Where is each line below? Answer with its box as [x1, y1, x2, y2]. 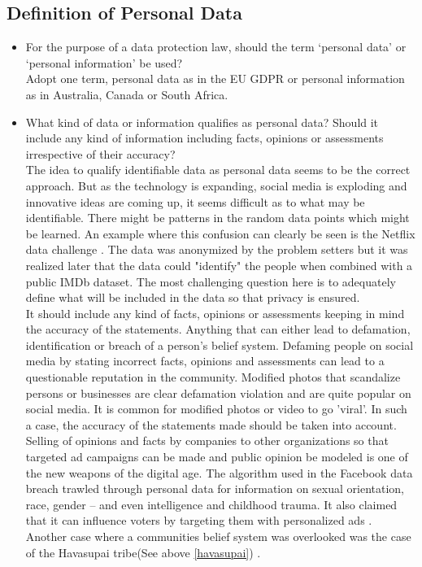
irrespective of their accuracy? [25, 145, 176, 162]
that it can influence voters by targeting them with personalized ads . [25, 512, 372, 529]
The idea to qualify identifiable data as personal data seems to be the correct [25, 161, 411, 178]
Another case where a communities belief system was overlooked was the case [25, 528, 411, 545]
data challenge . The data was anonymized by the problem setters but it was [25, 241, 408, 258]
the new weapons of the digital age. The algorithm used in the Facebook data [25, 464, 413, 481]
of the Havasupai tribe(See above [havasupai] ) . [25, 543, 261, 560]
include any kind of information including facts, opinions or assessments [25, 129, 384, 146]
